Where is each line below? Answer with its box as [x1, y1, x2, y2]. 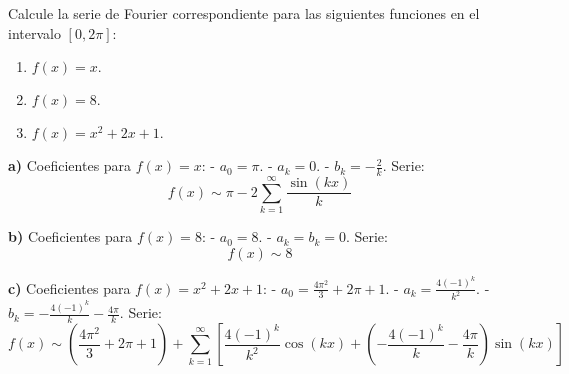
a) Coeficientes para [8, 155, 132, 176]
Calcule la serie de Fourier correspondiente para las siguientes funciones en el [8, 3, 480, 23]
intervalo [8, 22, 61, 43]
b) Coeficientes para [8, 226, 133, 247]
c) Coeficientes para [8, 277, 131, 298]
